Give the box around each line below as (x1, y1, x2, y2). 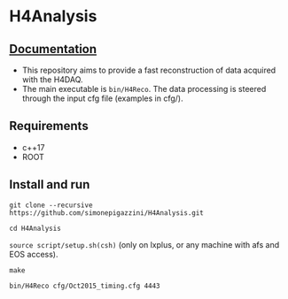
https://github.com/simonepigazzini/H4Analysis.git (9, 208, 204, 218)
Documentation (9, 42, 97, 57)
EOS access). (9, 249, 58, 259)
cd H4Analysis (9, 224, 62, 233)
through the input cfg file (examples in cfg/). (21, 93, 183, 103)
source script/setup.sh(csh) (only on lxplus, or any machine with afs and (9, 239, 280, 249)
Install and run (9, 177, 90, 192)
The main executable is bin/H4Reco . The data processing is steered (21, 84, 267, 94)
